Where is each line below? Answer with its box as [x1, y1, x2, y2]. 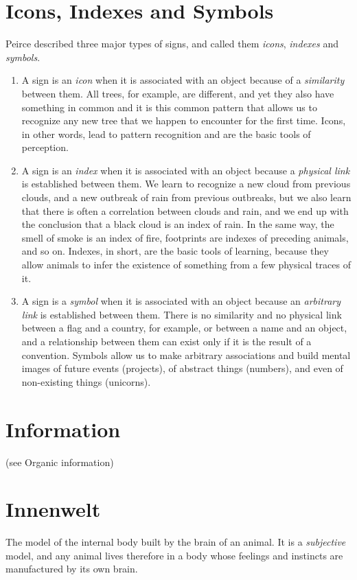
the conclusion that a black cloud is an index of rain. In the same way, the [21, 217, 334, 231]
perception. [21, 140, 69, 154]
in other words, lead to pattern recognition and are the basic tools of [21, 126, 311, 141]
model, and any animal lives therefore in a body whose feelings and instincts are [5, 548, 343, 562]
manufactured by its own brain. [5, 561, 138, 576]
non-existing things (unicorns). [21, 374, 151, 388]
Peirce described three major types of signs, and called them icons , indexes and [5, 36, 338, 51]
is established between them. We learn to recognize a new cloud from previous [21, 176, 351, 191]
